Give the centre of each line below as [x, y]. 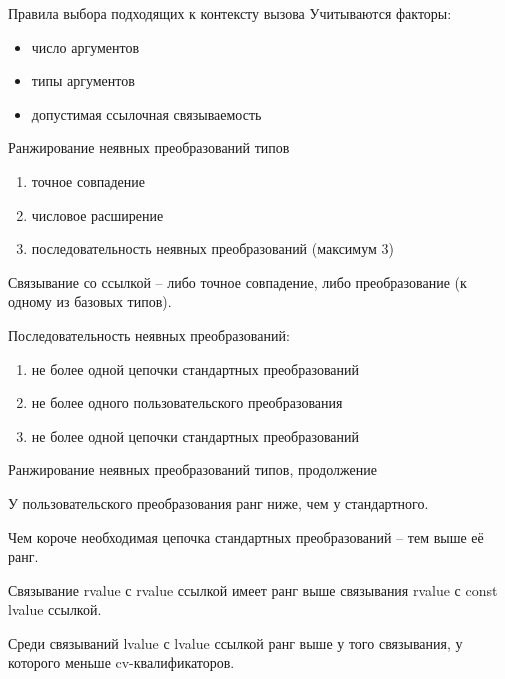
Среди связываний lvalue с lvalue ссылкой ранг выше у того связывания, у [235, 642]
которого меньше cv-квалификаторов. [121, 662]
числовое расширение [97, 214]
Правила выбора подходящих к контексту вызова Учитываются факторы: [230, 13]
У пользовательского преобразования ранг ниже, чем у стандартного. [218, 502]
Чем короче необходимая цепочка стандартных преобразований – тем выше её [246, 536]
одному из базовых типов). [90, 301]
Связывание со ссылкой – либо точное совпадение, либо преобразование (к [237, 281]
